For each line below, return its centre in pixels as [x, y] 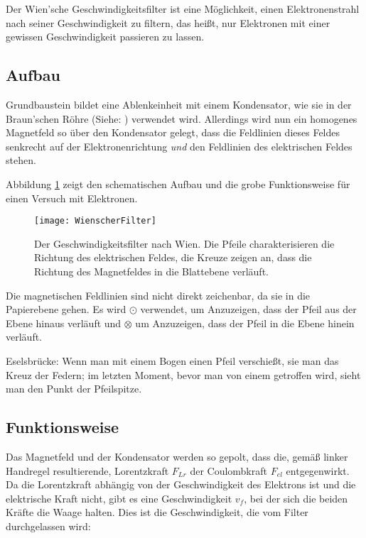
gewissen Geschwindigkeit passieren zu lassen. [105, 37]
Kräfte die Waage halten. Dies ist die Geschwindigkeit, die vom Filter [157, 512]
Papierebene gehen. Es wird [66, 309]
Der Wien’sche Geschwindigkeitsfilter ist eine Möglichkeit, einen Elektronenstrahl [183, 9]
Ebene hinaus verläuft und [64, 323]
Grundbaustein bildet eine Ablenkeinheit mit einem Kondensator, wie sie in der [179, 104]
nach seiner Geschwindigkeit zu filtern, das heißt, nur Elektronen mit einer [168, 22]
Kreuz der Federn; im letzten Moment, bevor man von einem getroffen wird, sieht [183, 374]
